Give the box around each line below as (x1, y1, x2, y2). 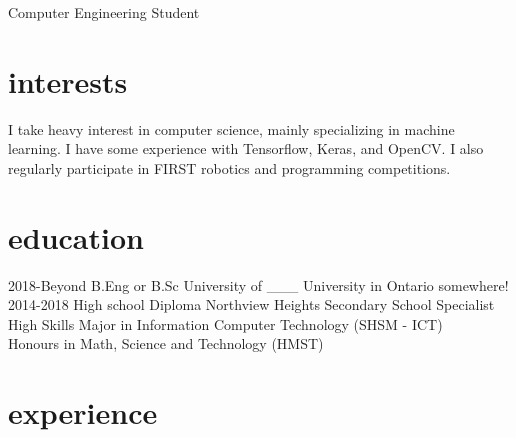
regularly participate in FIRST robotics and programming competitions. (8, 157, 451, 178)
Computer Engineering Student (8, 2, 200, 22)
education (8, 216, 144, 257)
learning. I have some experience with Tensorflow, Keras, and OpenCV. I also (8, 138, 484, 159)
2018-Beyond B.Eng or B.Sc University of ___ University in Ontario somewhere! (8, 274, 509, 295)
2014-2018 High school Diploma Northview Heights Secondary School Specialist (8, 294, 495, 315)
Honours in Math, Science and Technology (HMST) (8, 333, 324, 354)
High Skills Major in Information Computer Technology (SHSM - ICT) (8, 313, 443, 334)
